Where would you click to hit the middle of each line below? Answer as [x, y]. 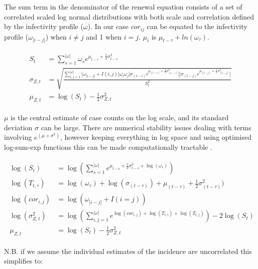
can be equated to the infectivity [197, 26]
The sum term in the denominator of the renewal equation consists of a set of [123, 7]
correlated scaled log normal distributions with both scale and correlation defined [129, 16]
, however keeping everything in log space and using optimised [156, 137]
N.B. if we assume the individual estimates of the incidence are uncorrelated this [128, 251]
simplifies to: [24, 261]
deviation [18, 127]
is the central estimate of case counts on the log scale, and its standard [120, 117]
